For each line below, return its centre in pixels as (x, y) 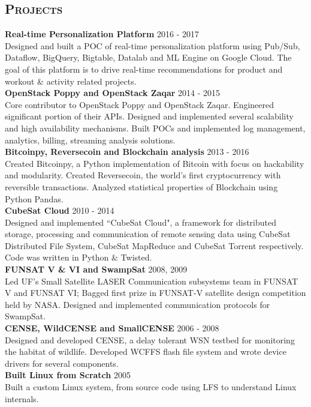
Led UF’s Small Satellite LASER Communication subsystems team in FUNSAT (152, 281)
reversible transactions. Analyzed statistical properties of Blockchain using (141, 186)
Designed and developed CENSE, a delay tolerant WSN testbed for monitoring (150, 339)
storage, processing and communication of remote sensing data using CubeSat (148, 234)
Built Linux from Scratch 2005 (68, 375)
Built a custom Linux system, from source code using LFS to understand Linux (151, 387)
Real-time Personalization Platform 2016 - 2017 (102, 34)
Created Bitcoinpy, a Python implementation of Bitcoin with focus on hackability (155, 163)
